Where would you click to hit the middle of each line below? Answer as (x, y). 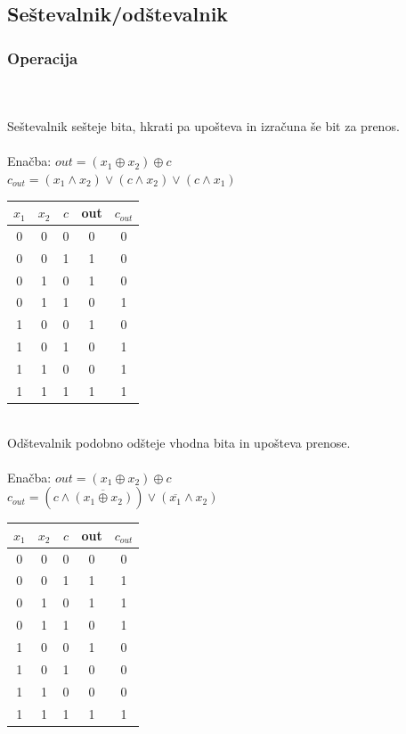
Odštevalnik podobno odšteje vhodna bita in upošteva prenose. (179, 442)
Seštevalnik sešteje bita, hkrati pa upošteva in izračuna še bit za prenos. (203, 126)
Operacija (43, 58)
